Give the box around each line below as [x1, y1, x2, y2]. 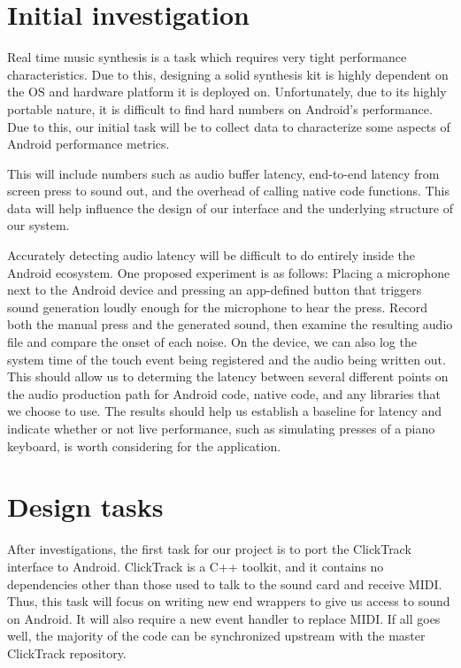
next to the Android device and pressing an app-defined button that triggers [7, 280, 422, 299]
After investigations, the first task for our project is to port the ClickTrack [7, 540, 411, 558]
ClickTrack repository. [7, 643, 127, 662]
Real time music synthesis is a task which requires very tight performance [7, 48, 407, 66]
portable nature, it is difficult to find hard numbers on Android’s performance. [7, 99, 433, 118]
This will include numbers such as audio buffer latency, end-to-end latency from [7, 164, 440, 182]
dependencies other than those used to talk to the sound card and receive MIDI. [7, 574, 442, 593]
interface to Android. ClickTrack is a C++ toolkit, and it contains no [7, 557, 384, 575]
